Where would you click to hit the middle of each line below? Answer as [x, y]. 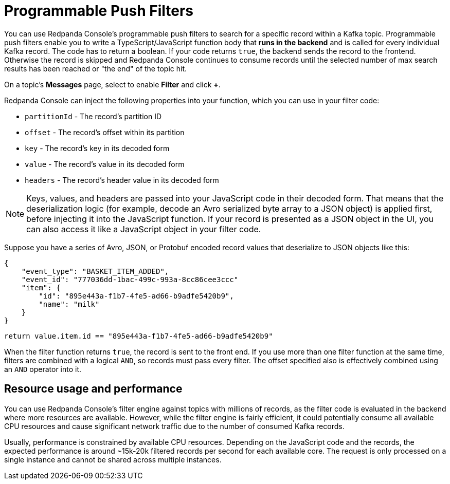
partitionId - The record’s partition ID [93, 116]
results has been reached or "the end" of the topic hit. [95, 68]
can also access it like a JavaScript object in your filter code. [144, 229]
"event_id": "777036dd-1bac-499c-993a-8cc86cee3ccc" [130, 279]
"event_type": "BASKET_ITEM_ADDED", [95, 271]
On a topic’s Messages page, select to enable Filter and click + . [112, 84]
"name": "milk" [69, 304]
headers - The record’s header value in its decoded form [122, 180]
